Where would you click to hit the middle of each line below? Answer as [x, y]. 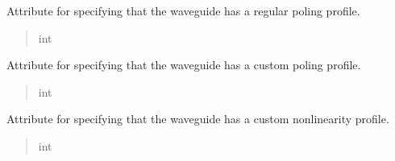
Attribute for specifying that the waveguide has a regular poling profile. [183, 10]
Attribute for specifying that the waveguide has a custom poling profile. [184, 65]
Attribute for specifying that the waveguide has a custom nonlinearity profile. [198, 119]
